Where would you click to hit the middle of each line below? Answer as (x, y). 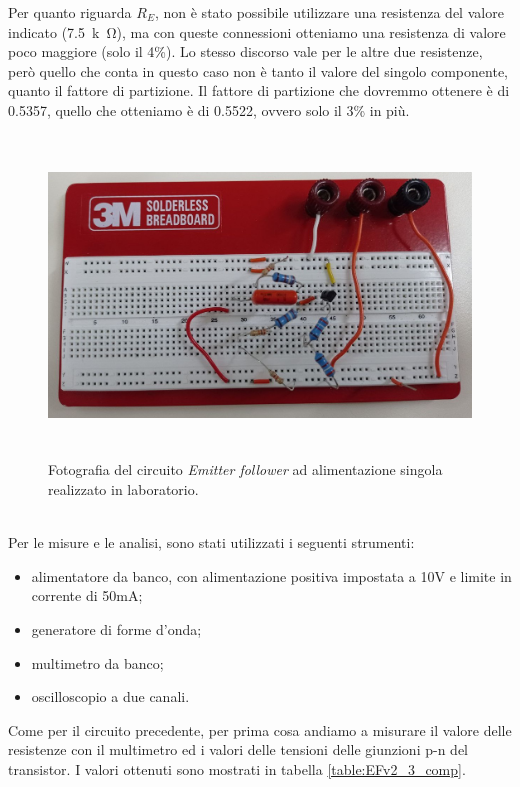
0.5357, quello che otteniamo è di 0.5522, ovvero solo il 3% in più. (209, 109)
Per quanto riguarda (70, 12)
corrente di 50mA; (87, 595)
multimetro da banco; (97, 662)
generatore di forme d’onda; (116, 628)
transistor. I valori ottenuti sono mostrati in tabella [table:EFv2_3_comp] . (237, 768)
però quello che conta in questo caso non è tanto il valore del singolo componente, (258, 70)
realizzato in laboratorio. (123, 489)
